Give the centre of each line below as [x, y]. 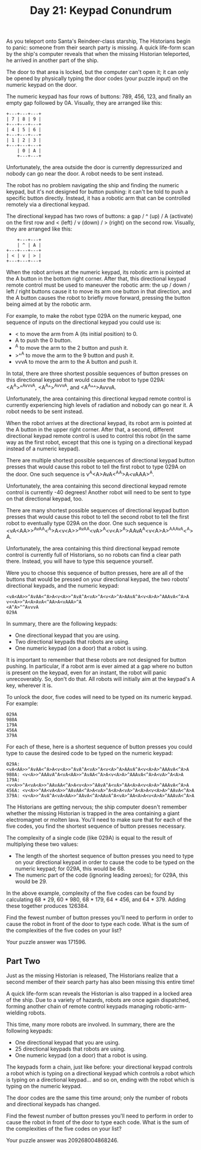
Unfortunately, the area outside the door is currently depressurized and [94, 167]
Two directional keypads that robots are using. [72, 642]
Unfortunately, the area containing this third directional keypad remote [93, 549]
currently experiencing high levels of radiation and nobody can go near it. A [100, 405]
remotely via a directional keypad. [48, 205]
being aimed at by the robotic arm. [49, 304]
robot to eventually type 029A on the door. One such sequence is [87, 523]
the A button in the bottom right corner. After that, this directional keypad [96, 279]
